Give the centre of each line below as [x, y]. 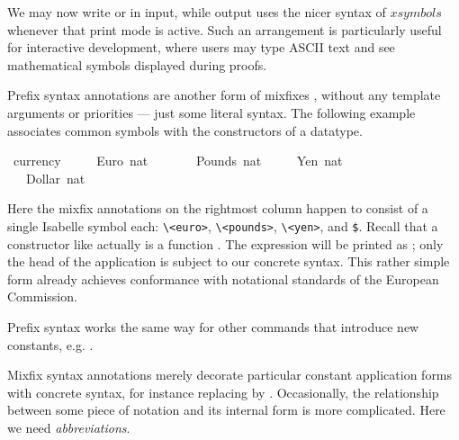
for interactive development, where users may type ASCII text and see [201, 47]
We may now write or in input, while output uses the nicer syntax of [197, 12]
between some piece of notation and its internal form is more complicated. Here [226, 410]
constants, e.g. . [50, 344]
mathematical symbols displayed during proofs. [137, 64]
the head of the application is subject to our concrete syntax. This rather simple [229, 261]
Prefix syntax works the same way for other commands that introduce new [213, 326]
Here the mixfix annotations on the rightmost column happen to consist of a [218, 208]
